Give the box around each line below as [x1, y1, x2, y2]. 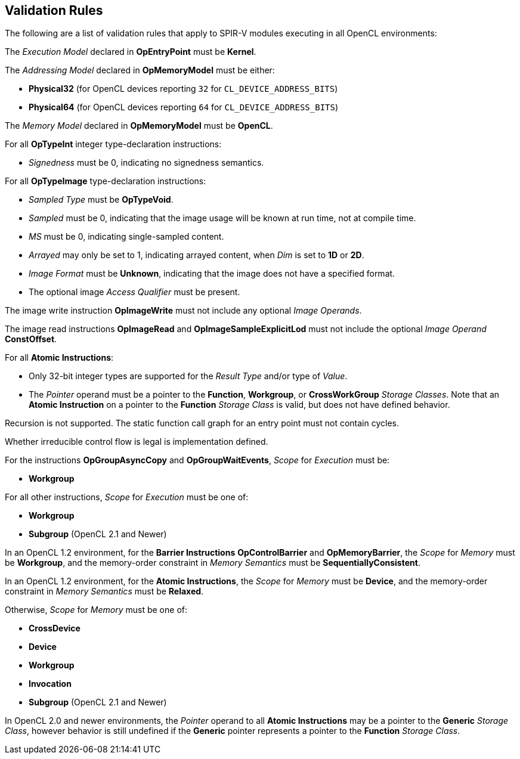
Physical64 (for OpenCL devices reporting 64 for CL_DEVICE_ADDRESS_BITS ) [29, 102, 339, 113]
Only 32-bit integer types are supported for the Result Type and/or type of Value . [29, 371, 348, 382]
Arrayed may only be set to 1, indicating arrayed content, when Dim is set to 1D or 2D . [29, 250, 364, 261]
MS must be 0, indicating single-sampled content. [29, 231, 224, 242]
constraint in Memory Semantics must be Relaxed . [5, 586, 204, 597]
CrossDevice [29, 623, 81, 634]
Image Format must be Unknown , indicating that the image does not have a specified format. [29, 268, 395, 279]
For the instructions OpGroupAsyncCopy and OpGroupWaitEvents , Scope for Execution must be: [5, 455, 390, 466]
